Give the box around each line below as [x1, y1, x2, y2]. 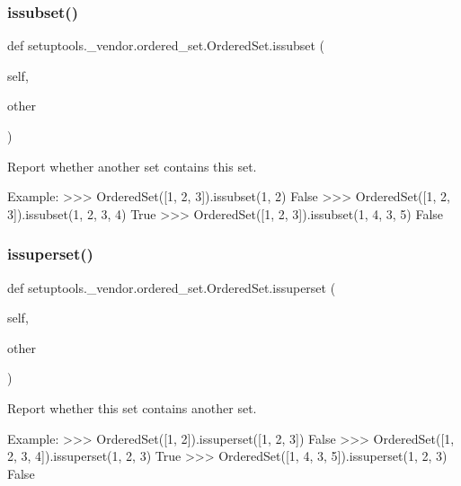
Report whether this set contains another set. [7, 398, 257, 417]
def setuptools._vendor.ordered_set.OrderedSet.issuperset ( [7, 278, 336, 296]
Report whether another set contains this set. [7, 156, 257, 175]
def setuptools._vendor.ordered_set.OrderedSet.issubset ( [7, 36, 325, 55]
